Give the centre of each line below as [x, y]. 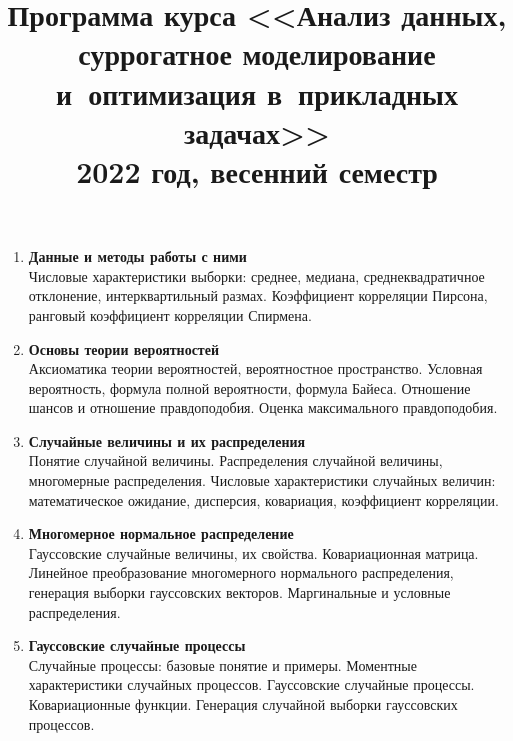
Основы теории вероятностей [124, 348]
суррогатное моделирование [257, 53]
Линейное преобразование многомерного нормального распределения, [241, 572]
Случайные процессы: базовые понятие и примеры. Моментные [222, 664]
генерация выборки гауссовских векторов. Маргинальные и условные [239, 592]
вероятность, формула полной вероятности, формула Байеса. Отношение [249, 387]
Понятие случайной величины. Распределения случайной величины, [235, 460]
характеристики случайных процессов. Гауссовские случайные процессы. [251, 684]
